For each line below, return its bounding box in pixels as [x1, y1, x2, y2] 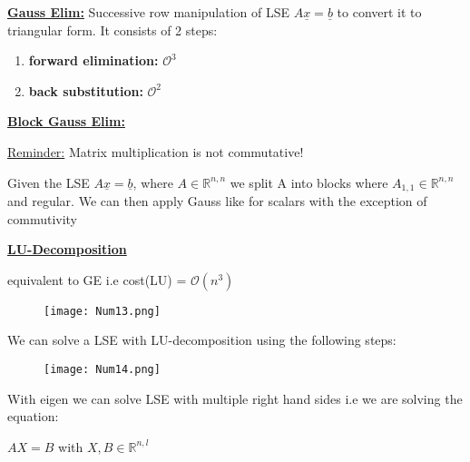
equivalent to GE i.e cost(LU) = [7, 270, 187, 289]
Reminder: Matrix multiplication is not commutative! [7, 142, 304, 161]
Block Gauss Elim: [7, 112, 125, 131]
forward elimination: [28, 51, 159, 70]
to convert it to [337, 3, 422, 21]
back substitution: [28, 81, 143, 100]
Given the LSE [7, 172, 90, 192]
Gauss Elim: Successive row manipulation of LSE [7, 3, 290, 21]
